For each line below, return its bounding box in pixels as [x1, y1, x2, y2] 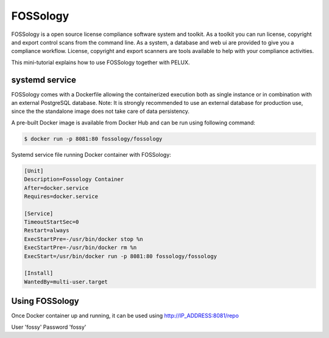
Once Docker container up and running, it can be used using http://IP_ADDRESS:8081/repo [11, 312, 239, 320]
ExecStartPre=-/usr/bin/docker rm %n [24, 244, 137, 251]
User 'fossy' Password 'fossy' [11, 323, 87, 331]
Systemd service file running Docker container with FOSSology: [11, 151, 172, 158]
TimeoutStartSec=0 [24, 218, 79, 226]
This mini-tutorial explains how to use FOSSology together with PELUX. [11, 59, 190, 66]
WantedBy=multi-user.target [24, 278, 108, 285]
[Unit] [24, 167, 44, 174]
